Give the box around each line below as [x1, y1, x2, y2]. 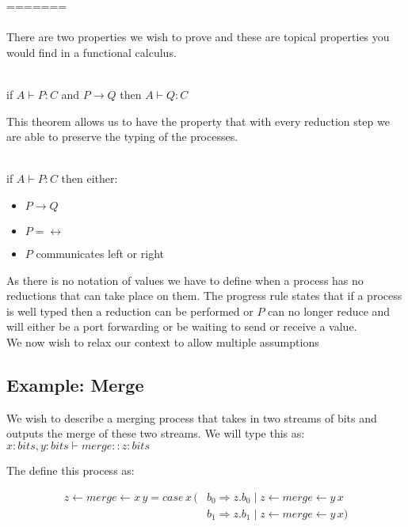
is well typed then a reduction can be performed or [6, 302, 254, 319]
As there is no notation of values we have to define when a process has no [6, 271, 364, 288]
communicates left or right [36, 245, 164, 261]
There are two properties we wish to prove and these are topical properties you [6, 28, 390, 45]
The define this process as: [6, 461, 135, 478]
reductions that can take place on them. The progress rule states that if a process [6, 287, 402, 304]
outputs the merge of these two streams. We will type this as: [6, 425, 305, 442]
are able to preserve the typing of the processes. [6, 128, 238, 145]
